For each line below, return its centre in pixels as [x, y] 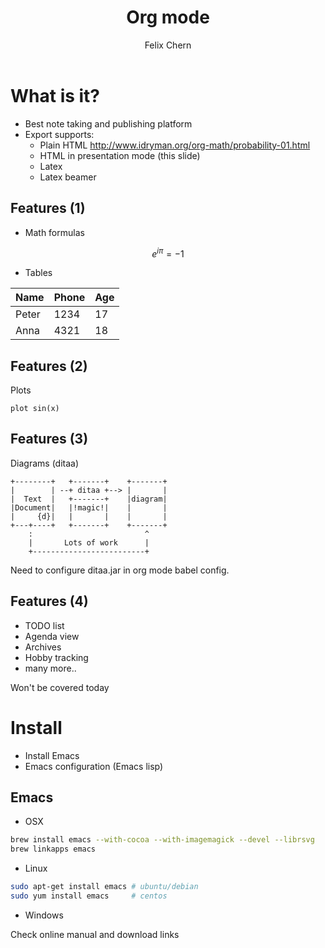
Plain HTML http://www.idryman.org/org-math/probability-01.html [175, 145]
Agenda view [52, 636]
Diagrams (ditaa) [45, 463]
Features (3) [49, 439]
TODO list [44, 625]
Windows [44, 915]
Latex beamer [68, 177]
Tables [38, 273]
